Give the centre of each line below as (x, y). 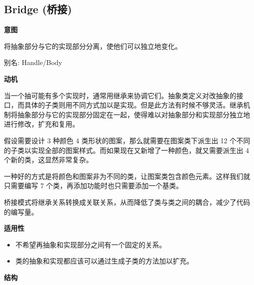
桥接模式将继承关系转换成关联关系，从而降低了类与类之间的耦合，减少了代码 (127, 202)
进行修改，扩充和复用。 (42, 124)
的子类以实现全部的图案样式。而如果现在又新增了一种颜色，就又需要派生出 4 (127, 150)
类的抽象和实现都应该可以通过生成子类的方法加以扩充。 (104, 261)
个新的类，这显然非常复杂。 (48, 160)
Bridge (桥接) (38, 9)
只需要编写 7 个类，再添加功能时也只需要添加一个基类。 (94, 186)
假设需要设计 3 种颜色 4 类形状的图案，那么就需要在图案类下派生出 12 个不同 (127, 140)
